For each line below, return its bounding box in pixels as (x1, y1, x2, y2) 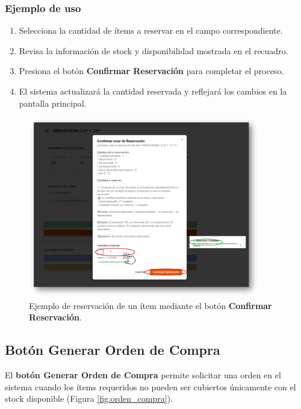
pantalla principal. (19, 96, 87, 109)
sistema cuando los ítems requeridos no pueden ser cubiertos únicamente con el (5, 380, 296, 393)
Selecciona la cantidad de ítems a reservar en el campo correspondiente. (19, 24, 283, 37)
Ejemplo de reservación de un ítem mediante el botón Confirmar (29, 299, 272, 311)
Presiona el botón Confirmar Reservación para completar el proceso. (19, 64, 284, 77)
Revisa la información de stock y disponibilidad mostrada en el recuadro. (19, 44, 288, 57)
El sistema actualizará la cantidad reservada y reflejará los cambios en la (19, 85, 287, 97)
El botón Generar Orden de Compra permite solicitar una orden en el (5, 368, 281, 381)
